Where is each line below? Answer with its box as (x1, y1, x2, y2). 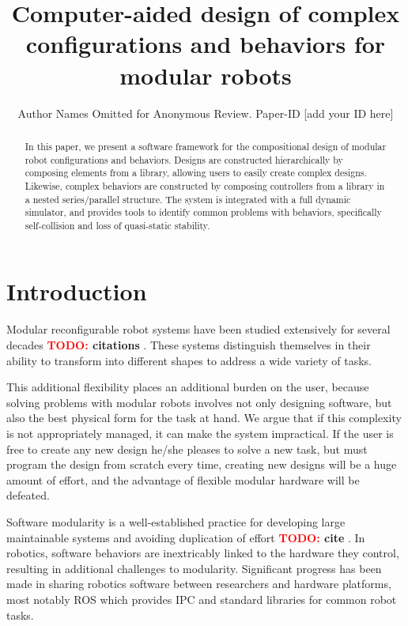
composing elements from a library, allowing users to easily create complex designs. (25, 166, 367, 179)
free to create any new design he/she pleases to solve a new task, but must (6, 440, 368, 457)
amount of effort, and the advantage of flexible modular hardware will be (6, 471, 360, 488)
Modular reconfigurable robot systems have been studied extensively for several (6, 321, 391, 338)
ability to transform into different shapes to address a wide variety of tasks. (6, 352, 372, 368)
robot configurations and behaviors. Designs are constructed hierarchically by (25, 153, 343, 166)
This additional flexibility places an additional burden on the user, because (6, 379, 369, 395)
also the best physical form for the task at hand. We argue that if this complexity (6, 409, 402, 426)
